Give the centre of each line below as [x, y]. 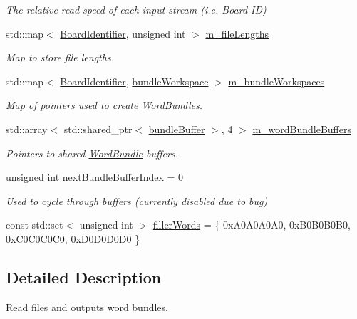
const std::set [35, 225]
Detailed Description [84, 277]
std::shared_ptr [98, 129]
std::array [27, 129]
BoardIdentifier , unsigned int [123, 33]
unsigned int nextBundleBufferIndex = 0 [95, 177]
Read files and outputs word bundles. [87, 307]
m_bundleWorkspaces [276, 81]
